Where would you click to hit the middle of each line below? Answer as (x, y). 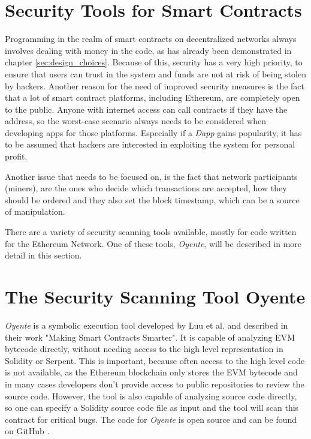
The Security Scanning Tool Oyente (155, 296)
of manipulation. (35, 211)
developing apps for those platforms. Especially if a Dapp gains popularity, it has (153, 132)
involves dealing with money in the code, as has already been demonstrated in (148, 50)
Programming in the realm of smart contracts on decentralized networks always (151, 39)
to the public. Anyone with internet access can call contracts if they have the (146, 109)
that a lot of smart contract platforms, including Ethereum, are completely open (153, 97)
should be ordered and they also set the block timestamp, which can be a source (152, 199)
